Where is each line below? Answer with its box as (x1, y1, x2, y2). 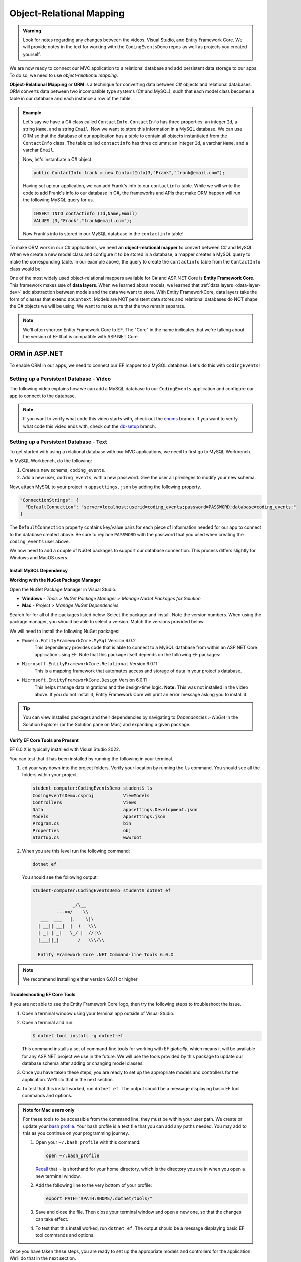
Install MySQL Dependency (9, 567, 68, 573)
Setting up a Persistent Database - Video (9, 375, 111, 382)
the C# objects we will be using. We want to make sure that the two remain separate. (9, 303, 186, 309)
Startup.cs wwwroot (32, 835, 142, 840)
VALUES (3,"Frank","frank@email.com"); (33, 218, 132, 223)
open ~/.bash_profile (46, 1153, 100, 1159)
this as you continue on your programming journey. (23, 1130, 129, 1136)
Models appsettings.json (32, 813, 166, 819)
